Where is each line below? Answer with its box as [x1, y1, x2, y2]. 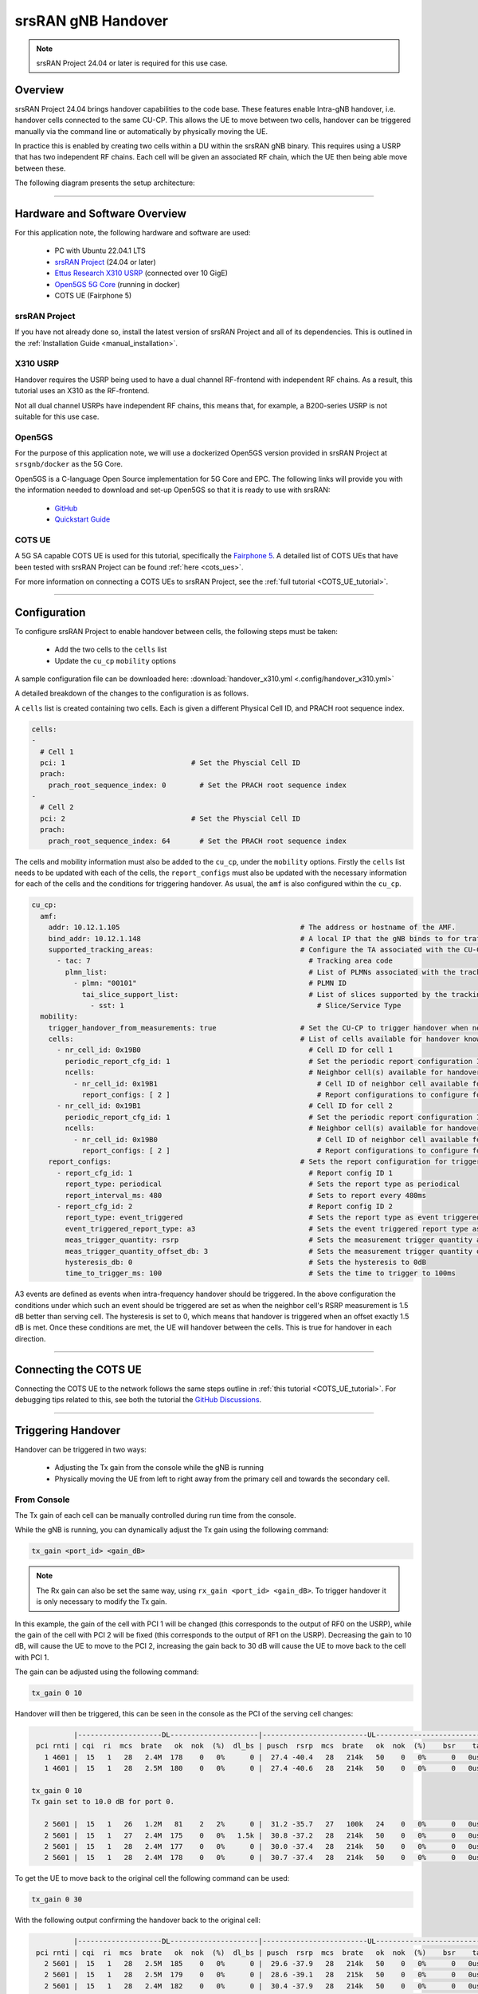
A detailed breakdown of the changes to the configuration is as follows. [14, 688, 249, 698]
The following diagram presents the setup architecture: [14, 178, 195, 187]
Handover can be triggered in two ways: [14, 1444, 147, 1455]
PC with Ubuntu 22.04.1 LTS [54, 246, 147, 255]
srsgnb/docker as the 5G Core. [14, 459, 123, 469]
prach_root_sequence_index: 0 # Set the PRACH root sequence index [48, 780, 347, 790]
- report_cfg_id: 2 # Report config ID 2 [57, 1201, 394, 1211]
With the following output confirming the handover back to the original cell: [14, 1915, 261, 1925]
